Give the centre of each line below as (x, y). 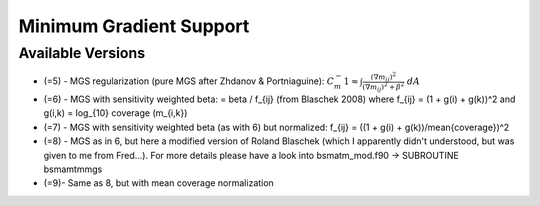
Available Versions (81, 53)
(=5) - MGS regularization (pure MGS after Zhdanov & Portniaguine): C (189, 81)
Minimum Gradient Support (134, 26)
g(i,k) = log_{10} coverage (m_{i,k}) (115, 113)
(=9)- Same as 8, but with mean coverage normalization (158, 183)
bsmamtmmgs (73, 169)
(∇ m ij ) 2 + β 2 (383, 86)
